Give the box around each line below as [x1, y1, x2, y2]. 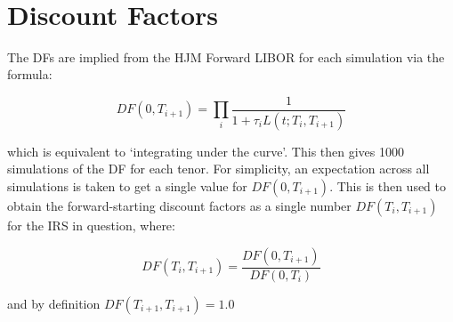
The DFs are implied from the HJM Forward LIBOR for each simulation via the [7, 47, 445, 66]
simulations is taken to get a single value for [7, 177, 247, 195]
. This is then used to [329, 177, 447, 195]
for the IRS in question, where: [7, 216, 175, 234]
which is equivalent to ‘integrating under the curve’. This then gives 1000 [7, 141, 405, 160]
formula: [7, 65, 53, 84]
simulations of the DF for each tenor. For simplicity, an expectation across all [7, 159, 430, 178]
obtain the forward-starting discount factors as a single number [7, 197, 352, 214]
